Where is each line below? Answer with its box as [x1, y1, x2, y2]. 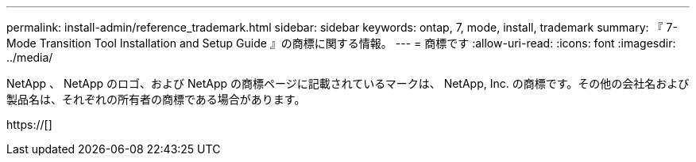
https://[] [6, 118, 52, 131]
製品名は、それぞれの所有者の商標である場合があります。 [6, 92, 306, 106]
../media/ [6, 51, 53, 64]
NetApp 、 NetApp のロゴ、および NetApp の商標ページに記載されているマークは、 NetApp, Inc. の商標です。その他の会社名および [6, 77, 690, 90]
